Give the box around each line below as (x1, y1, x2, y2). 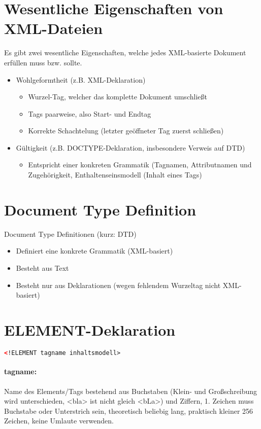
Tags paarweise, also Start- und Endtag (28, 108, 151, 119)
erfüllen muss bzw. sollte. (4, 57, 82, 67)
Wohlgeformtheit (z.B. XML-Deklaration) (16, 74, 146, 85)
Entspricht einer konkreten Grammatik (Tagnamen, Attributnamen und (28, 159, 252, 170)
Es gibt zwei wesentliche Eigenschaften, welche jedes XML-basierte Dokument (4, 47, 246, 58)
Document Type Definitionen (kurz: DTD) (4, 228, 137, 239)
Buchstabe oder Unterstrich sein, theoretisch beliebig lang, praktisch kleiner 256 (4, 405, 253, 416)
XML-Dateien (4, 18, 103, 39)
